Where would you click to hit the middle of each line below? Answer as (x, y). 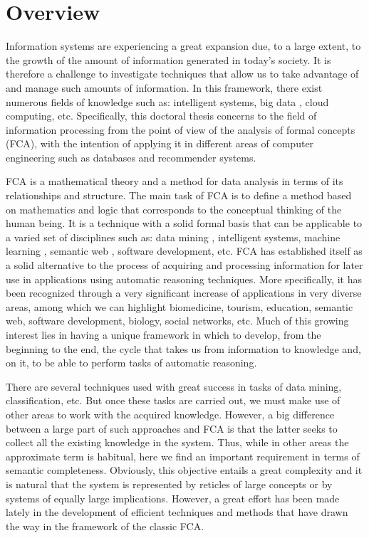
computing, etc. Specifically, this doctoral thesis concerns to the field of (161, 116)
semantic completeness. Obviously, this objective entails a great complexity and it (184, 470)
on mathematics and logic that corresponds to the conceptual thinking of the (174, 209)
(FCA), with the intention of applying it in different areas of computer (160, 143)
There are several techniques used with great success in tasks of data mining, (174, 386)
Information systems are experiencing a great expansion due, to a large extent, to (183, 46)
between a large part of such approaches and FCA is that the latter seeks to (172, 428)
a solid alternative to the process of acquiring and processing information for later (184, 265)
